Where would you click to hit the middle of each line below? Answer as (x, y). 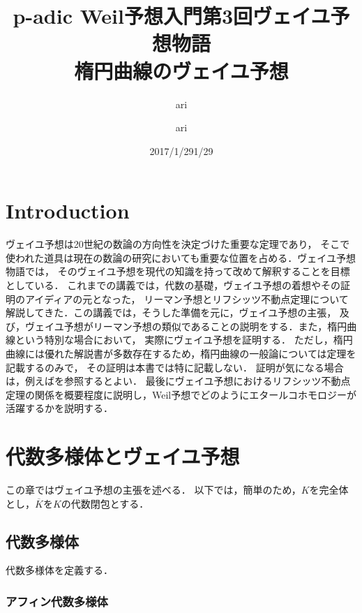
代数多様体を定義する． (59, 570)
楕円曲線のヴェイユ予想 (181, 70)
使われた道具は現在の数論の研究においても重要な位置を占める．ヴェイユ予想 (181, 257)
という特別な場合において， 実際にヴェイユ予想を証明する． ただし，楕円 (184, 340)
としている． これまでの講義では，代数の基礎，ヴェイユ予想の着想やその (173, 285)
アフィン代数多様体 (57, 601)
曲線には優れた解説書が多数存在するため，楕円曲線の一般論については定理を (181, 353)
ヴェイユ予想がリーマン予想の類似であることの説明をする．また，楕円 (186, 326)
